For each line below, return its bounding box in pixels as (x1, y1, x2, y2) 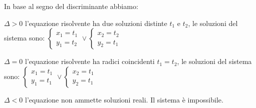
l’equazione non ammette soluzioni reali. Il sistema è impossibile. (25, 94, 223, 104)
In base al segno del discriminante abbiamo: (4, 1, 138, 11)
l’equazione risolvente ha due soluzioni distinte (25, 17, 167, 28)
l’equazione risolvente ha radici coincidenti (25, 56, 155, 66)
